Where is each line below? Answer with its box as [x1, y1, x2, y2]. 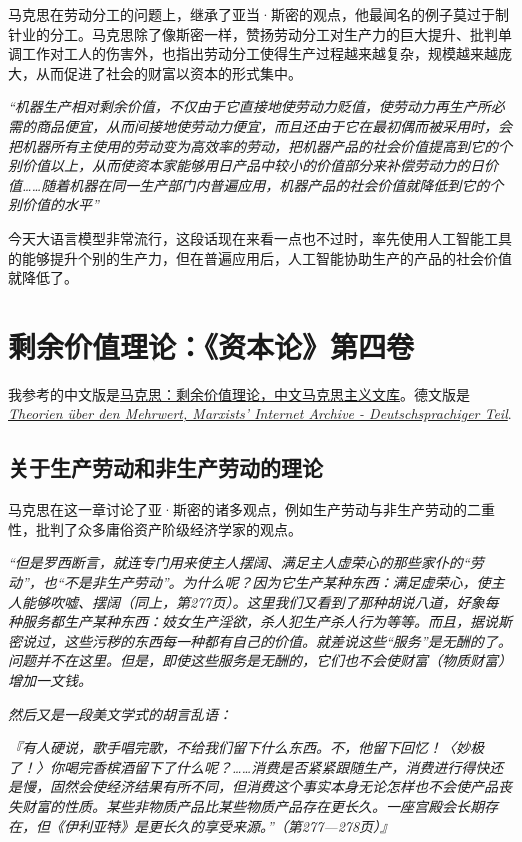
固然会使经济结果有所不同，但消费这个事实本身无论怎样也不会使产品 [49, 776, 498, 797]
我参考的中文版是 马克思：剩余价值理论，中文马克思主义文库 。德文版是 [8, 383, 470, 404]
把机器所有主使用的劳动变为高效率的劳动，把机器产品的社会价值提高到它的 [8, 135, 498, 156]
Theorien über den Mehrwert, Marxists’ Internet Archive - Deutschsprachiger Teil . [8, 403, 512, 424]
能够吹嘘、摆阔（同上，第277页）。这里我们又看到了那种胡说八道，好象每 [21, 591, 499, 612]
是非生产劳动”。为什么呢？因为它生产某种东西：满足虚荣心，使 [77, 572, 491, 593]
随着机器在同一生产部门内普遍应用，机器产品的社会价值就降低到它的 [41, 174, 490, 195]
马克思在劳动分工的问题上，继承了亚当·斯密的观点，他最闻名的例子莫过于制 [8, 4, 509, 24]
